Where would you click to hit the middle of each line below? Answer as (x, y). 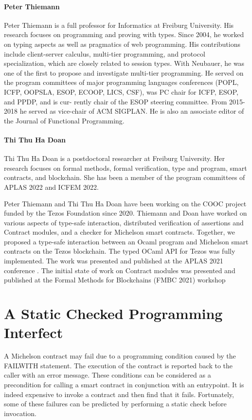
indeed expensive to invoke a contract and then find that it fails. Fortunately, (119, 394)
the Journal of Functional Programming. (64, 120)
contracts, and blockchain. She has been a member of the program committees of (125, 177)
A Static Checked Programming (113, 313)
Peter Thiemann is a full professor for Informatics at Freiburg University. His (119, 25)
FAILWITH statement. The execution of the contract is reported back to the (118, 365)
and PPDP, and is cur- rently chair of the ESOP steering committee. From (116, 101)
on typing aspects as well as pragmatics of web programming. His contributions (122, 44)
